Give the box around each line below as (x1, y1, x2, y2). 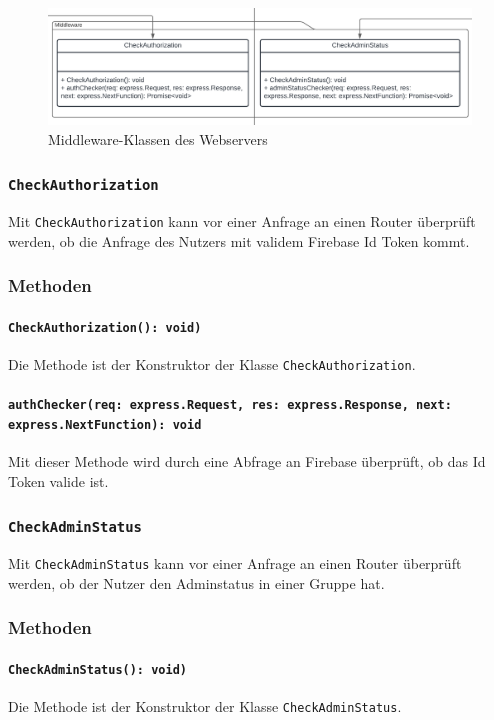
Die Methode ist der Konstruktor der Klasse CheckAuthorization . (8, 354, 416, 375)
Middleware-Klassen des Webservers (48, 128, 268, 149)
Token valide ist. (8, 470, 109, 491)
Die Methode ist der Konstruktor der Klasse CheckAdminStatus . (8, 696, 402, 717)
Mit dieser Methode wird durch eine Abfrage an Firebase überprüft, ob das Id (8, 451, 486, 472)
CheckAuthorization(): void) (8, 320, 202, 335)
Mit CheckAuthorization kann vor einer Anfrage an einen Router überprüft (8, 211, 476, 232)
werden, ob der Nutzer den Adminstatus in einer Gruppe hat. (8, 572, 385, 593)
